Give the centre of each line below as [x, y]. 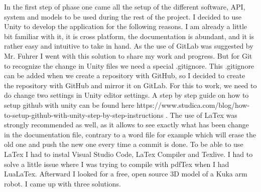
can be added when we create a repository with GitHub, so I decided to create [125, 75]
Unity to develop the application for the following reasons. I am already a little [126, 26]
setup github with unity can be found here [69, 105]
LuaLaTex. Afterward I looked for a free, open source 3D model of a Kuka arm [126, 174]
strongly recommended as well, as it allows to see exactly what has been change [126, 125]
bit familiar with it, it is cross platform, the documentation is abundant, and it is [129, 36]
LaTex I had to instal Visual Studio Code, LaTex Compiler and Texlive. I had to [128, 154]
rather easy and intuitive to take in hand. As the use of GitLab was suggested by [129, 46]
